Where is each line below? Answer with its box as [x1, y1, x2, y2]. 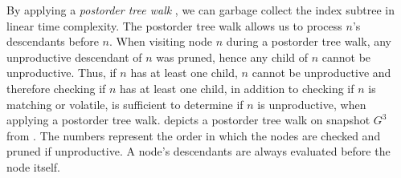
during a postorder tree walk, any [226, 33, 391, 50]
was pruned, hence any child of [156, 48, 309, 65]
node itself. [6, 158, 60, 175]
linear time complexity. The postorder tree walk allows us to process [6, 17, 342, 34]
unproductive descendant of [6, 48, 142, 65]
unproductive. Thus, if [6, 64, 117, 81]
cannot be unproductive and [252, 64, 391, 81]
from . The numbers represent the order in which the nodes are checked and [6, 127, 381, 144]
